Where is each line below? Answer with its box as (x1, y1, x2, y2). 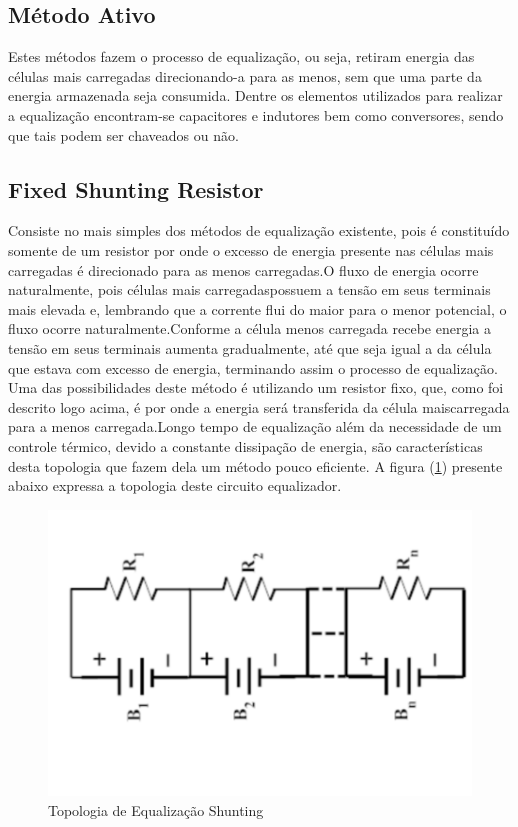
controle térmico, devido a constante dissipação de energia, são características (8, 435, 483, 456)
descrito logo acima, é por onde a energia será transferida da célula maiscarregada (8, 396, 510, 417)
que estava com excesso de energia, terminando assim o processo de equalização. (8, 357, 498, 378)
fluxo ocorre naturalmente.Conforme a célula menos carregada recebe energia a (8, 318, 491, 339)
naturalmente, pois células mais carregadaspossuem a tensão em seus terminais (8, 279, 491, 300)
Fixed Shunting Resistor (8, 173, 264, 204)
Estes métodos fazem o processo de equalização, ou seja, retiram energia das (8, 46, 475, 67)
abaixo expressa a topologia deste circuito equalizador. (8, 475, 342, 496)
